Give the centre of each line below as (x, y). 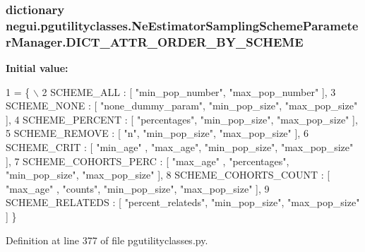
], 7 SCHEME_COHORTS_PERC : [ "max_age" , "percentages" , (148, 161)
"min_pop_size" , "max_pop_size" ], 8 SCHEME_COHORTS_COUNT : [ (168, 175)
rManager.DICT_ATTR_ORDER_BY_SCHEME (155, 41)
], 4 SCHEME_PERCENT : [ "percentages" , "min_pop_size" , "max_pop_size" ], (182, 119)
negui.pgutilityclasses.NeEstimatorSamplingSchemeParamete (182, 25)
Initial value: (37, 68)
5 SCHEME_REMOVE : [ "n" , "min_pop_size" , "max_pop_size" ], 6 (157, 133)
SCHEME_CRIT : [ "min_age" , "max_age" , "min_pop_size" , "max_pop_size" (180, 147)
